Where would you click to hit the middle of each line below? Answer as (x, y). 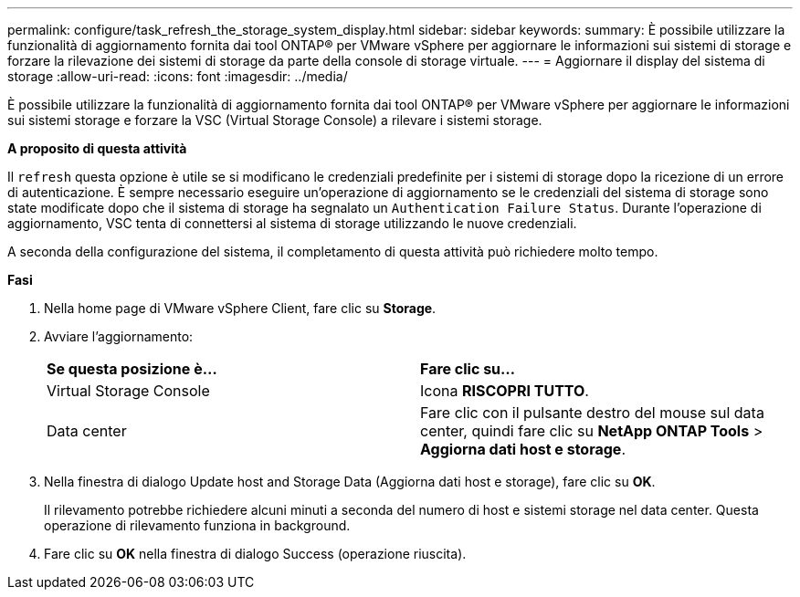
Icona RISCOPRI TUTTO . (505, 391)
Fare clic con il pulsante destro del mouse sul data (592, 413)
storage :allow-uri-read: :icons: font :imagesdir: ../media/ (178, 76)
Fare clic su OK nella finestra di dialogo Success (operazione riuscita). (255, 554)
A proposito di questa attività (97, 148)
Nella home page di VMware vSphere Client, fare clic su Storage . (240, 308)
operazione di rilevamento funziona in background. (197, 525)
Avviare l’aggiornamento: (119, 336)
